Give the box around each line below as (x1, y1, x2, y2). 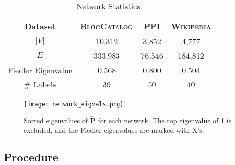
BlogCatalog (80, 20, 133, 32)
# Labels (24, 79, 56, 90)
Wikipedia (171, 20, 211, 32)
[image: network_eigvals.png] (24, 101, 124, 108)
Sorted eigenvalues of (24, 115, 88, 125)
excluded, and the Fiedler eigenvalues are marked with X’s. (24, 125, 204, 135)
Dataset (24, 20, 56, 32)
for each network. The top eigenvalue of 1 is (98, 115, 232, 125)
